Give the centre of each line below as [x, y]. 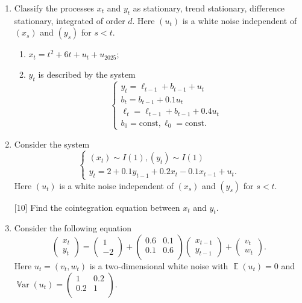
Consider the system [52, 144]
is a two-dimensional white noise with [159, 265]
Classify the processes [54, 8]
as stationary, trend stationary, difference [209, 8]
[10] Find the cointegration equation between [97, 207]
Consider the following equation [73, 228]
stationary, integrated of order [70, 20]
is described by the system [87, 74]
